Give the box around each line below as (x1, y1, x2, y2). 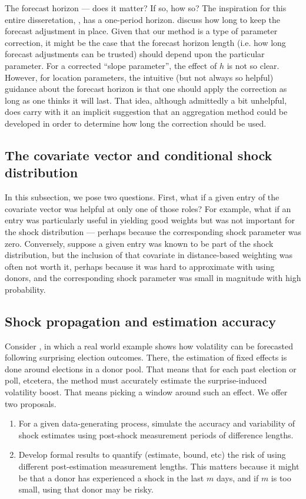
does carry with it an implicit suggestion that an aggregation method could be (5, 105, 288, 118)
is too (271, 471, 291, 484)
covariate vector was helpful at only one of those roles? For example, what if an (5, 202, 291, 214)
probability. (5, 283, 46, 295)
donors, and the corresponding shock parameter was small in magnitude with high (5, 272, 301, 284)
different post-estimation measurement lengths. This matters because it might (18, 460, 300, 472)
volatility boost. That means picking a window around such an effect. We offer (5, 386, 288, 398)
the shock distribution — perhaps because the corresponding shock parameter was (5, 225, 301, 237)
